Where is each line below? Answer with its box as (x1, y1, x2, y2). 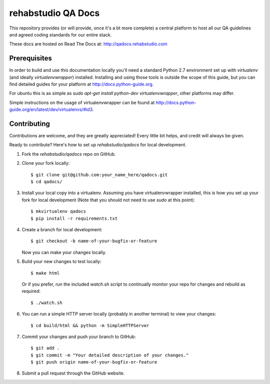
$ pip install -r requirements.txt (30, 215, 118, 221)
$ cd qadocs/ (30, 179, 62, 185)
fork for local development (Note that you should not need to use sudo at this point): (21, 197, 195, 203)
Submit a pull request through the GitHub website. (21, 370, 125, 377)
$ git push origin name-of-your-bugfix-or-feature (30, 360, 157, 365)
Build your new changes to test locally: (21, 259, 102, 265)
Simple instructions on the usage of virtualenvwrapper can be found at (9, 99, 155, 105)
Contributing (9, 120, 50, 128)
